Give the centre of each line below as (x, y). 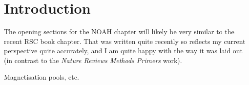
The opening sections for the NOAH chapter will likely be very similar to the (119, 32)
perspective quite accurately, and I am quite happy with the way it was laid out (124, 51)
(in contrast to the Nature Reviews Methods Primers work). (93, 60)
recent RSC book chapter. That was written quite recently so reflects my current (125, 41)
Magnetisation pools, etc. (41, 76)
